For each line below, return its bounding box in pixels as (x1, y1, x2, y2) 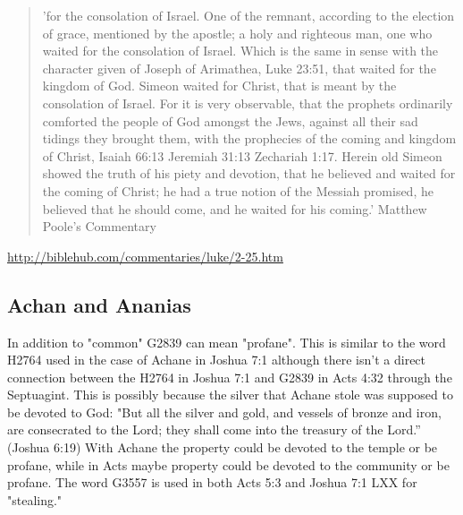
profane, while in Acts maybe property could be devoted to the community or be (7, 455, 450, 474)
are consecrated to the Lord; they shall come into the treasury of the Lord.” (7, 420, 421, 439)
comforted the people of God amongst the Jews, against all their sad (42, 111, 418, 130)
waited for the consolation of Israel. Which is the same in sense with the (42, 41, 439, 60)
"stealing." (7, 490, 63, 509)
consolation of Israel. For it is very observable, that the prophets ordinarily (42, 93, 453, 112)
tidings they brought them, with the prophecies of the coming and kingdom (42, 129, 457, 148)
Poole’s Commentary (42, 217, 156, 236)
